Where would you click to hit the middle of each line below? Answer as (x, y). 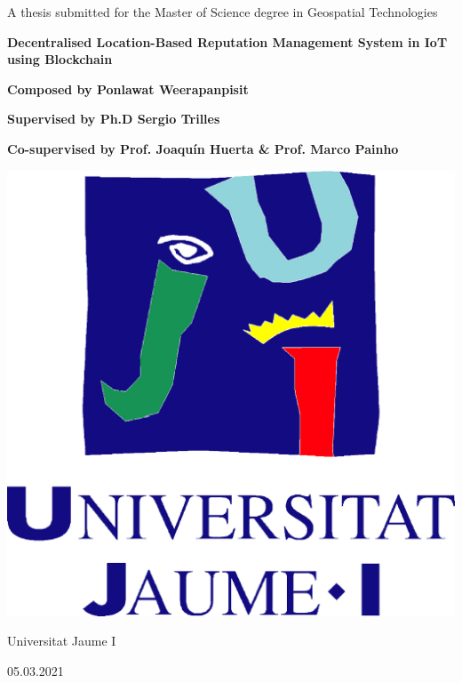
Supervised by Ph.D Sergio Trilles (114, 119)
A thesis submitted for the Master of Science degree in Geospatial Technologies (223, 12)
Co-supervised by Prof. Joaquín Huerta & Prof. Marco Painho (203, 148)
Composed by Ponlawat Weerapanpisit (128, 88)
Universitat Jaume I (62, 641)
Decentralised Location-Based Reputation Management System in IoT (227, 41)
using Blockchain (60, 59)
